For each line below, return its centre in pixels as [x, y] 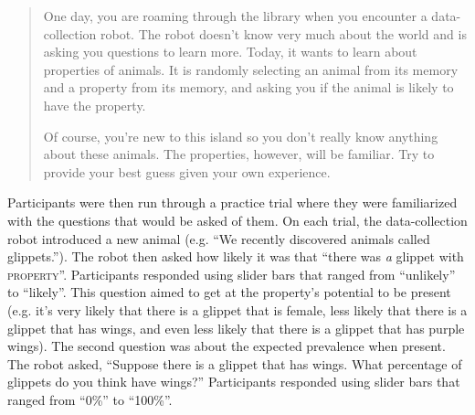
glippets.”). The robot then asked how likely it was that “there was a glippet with [236, 256]
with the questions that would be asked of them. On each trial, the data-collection [237, 220]
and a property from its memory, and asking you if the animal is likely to [248, 87]
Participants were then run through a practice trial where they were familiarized [232, 202]
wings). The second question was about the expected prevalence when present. [227, 346]
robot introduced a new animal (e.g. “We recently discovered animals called [219, 238]
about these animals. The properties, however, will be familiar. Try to [239, 154]
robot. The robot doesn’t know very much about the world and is [284, 33]
